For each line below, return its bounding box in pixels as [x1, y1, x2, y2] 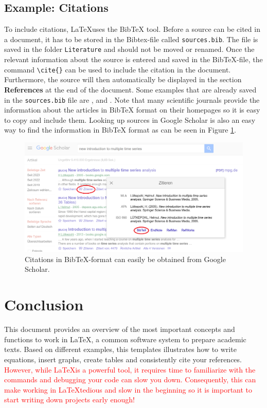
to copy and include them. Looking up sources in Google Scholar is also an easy [4, 114, 256, 125]
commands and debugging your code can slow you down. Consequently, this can [4, 374, 256, 385]
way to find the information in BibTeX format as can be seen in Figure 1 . [4, 124, 237, 135]
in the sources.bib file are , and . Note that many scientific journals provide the [4, 94, 260, 105]
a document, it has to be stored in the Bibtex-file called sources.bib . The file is [4, 33, 258, 44]
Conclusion [4, 294, 84, 315]
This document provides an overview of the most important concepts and [4, 324, 235, 335]
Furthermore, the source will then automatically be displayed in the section [4, 74, 242, 85]
